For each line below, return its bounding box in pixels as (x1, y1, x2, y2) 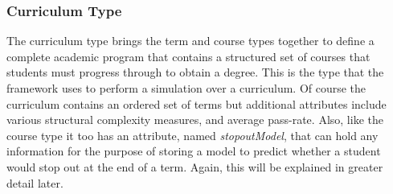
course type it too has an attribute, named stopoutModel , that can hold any (6, 126, 379, 143)
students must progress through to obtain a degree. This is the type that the (6, 64, 384, 80)
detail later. (6, 174, 63, 191)
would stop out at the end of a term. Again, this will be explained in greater (6, 158, 383, 175)
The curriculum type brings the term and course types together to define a (6, 32, 375, 49)
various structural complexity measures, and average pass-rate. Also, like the (6, 111, 383, 128)
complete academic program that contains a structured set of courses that (6, 47, 370, 64)
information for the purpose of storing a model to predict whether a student (6, 142, 381, 159)
